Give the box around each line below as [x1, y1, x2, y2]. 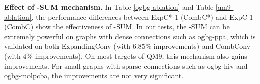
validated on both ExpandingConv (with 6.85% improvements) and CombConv [4, 41, 251, 51]
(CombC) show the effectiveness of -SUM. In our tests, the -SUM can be [4, 21, 230, 32]
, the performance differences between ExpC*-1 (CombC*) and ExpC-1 [31, 11, 253, 22]
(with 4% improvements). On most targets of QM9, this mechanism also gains [4, 50, 247, 61]
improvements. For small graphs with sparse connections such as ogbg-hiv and [4, 60, 248, 71]
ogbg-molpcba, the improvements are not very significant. [4, 70, 184, 81]
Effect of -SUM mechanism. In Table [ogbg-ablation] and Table [4, 2, 214, 12]
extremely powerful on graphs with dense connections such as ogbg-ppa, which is [4, 31, 256, 41]
